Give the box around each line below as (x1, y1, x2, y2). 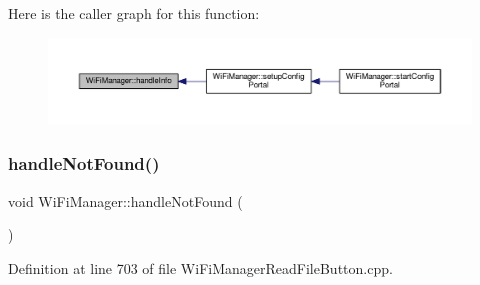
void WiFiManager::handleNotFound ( (8, 190, 243, 211)
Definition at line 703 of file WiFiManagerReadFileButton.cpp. (8, 257, 393, 278)
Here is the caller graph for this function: (8, 3, 260, 23)
